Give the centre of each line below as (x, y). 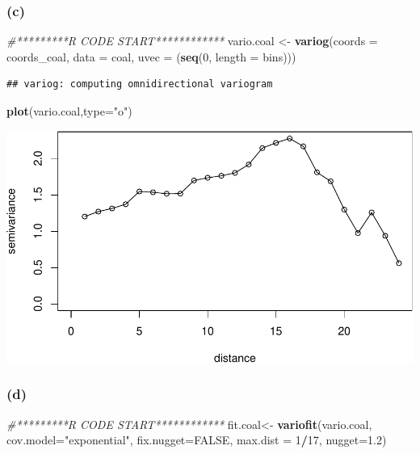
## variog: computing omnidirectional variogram (140, 84)
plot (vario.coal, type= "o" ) (69, 111)
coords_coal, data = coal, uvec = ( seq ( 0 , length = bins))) (151, 56)
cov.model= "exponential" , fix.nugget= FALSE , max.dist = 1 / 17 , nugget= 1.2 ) (197, 440)
